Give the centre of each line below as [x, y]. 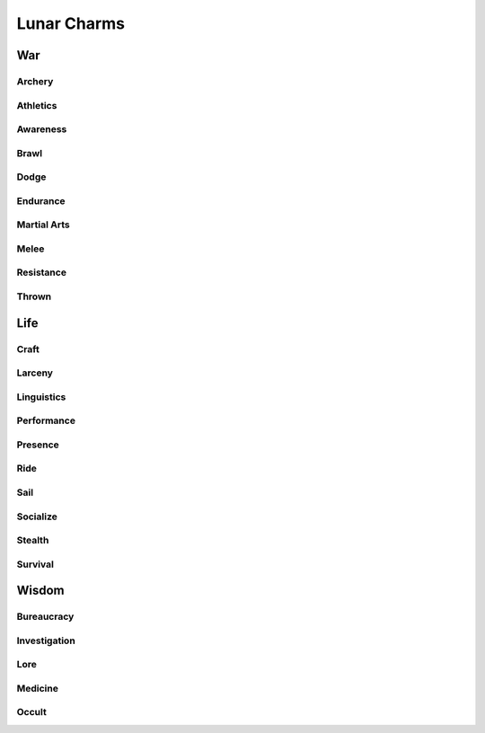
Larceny [35, 373]
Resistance [42, 272]
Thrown [34, 296]
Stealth [33, 541]
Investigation [46, 640]
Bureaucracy [45, 617]
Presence [38, 445]
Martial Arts [44, 225]
